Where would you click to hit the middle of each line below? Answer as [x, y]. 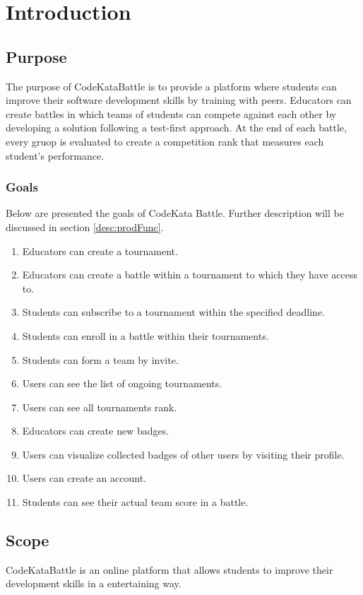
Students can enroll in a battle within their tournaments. [145, 335]
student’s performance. [55, 155]
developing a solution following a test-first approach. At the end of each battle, [176, 128]
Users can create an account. [84, 478]
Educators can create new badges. [96, 431]
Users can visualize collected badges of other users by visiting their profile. [183, 454]
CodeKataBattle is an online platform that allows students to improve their [169, 569]
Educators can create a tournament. [100, 251]
